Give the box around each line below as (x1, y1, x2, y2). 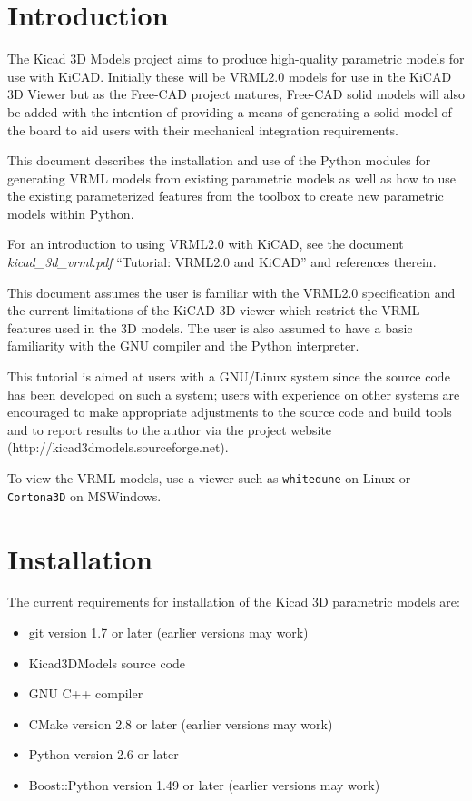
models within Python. (7, 203, 134, 222)
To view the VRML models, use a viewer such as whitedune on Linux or (7, 469, 411, 487)
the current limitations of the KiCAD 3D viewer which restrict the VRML (7, 301, 420, 320)
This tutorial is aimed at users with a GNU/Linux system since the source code (7, 367, 450, 386)
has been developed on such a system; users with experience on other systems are (7, 384, 460, 403)
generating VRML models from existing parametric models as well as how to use (7, 168, 457, 187)
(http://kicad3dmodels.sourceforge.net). (7, 438, 229, 457)
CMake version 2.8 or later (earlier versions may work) (28, 714, 333, 733)
